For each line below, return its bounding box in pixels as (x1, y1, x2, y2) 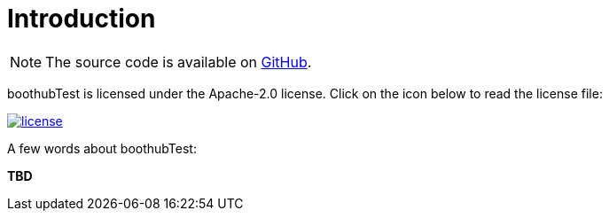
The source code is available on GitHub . (45, 52, 312, 71)
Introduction (7, 4, 156, 34)
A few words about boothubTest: (7, 140, 197, 156)
